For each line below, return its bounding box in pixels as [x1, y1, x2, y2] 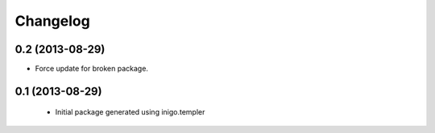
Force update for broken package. [35, 64, 149, 74]
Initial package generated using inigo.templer [55, 107, 205, 117]
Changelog [14, 12, 90, 30]
